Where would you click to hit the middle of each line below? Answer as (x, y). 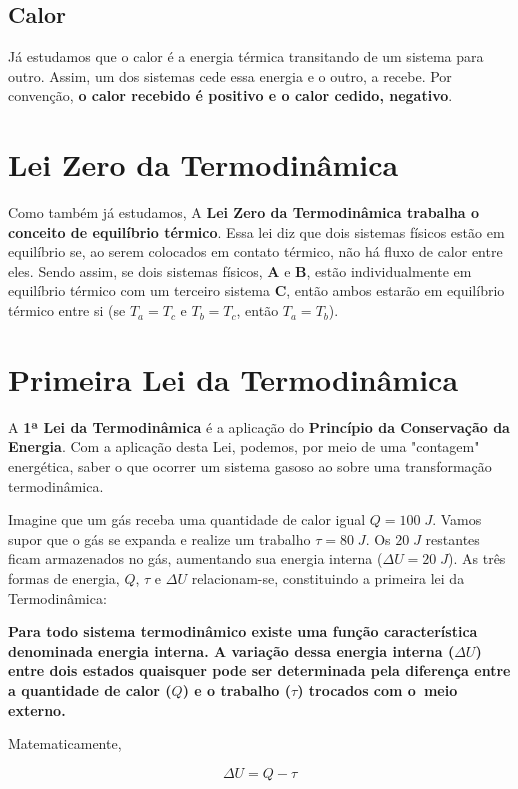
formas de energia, (64, 577)
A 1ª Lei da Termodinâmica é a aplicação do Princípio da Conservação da (259, 426)
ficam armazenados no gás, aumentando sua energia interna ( (195, 558)
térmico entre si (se (67, 310)
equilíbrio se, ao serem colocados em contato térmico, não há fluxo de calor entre (255, 251)
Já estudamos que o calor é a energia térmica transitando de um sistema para (246, 56)
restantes (452, 538)
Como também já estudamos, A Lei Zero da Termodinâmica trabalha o (244, 212)
